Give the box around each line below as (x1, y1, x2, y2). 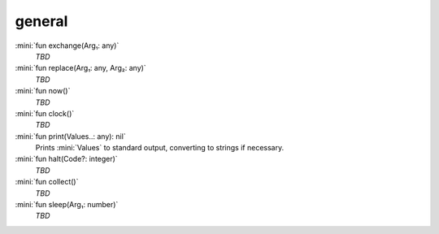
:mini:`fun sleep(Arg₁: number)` (15, 200, 119, 210)
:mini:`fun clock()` (15, 108, 75, 118)
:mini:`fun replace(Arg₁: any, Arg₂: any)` (15, 63, 146, 73)
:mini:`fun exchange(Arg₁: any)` (15, 41, 120, 50)
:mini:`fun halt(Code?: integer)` (15, 154, 118, 164)
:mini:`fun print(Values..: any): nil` (15, 131, 126, 141)
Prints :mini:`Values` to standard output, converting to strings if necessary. (35, 143, 285, 153)
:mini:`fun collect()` (15, 177, 79, 187)
